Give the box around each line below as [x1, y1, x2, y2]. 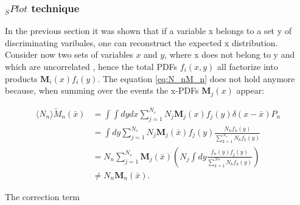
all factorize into [217, 60, 278, 72]
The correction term [5, 190, 80, 203]
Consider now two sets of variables [5, 48, 133, 61]
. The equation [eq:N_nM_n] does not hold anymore [97, 72, 295, 85]
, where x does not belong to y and [164, 48, 295, 61]
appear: [236, 84, 265, 97]
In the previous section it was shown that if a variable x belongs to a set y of [5, 24, 292, 37]
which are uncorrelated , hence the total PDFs [5, 60, 178, 72]
